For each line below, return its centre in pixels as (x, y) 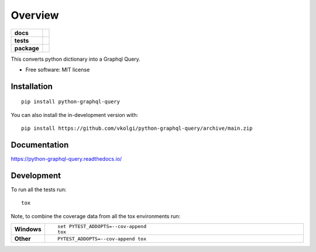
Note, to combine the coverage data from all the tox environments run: (96, 216)
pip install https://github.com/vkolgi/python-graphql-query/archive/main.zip (137, 128)
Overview (35, 15)
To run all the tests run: (39, 189)
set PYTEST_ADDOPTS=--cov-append (102, 227)
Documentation (40, 145)
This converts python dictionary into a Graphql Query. (75, 59)
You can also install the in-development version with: (75, 115)
